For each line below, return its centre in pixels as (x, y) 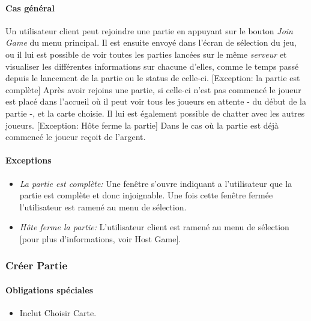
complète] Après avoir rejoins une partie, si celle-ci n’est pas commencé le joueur (153, 89)
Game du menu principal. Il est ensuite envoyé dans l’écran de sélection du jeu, (151, 42)
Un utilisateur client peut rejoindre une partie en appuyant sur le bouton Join (149, 30)
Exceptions (29, 160)
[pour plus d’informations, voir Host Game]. (100, 238)
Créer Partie (36, 265)
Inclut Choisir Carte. (58, 313)
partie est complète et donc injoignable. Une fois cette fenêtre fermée (146, 195)
